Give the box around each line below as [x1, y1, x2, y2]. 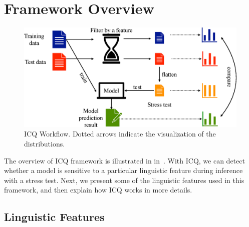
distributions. [24, 138, 65, 149]
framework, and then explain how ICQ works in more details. [4, 184, 192, 195]
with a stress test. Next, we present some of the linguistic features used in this [4, 174, 244, 185]
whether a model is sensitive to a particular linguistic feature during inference [4, 165, 243, 175]
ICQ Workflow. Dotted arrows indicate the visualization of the [24, 128, 216, 139]
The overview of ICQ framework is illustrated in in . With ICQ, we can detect [4, 155, 245, 165]
